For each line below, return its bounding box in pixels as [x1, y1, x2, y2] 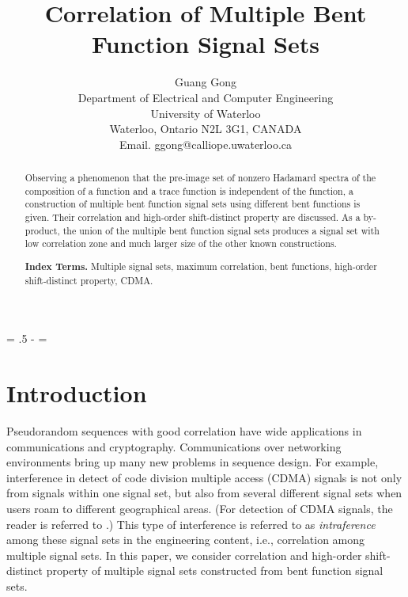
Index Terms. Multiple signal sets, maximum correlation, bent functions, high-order [25, 259, 377, 273]
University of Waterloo [150, 105, 261, 121]
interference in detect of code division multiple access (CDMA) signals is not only [6, 469, 402, 485]
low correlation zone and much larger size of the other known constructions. [25, 237, 337, 250]
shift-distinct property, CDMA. [25, 273, 153, 287]
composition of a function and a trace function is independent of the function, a [25, 184, 353, 197]
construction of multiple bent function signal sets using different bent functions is [25, 197, 361, 211]
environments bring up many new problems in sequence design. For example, [6, 454, 379, 470]
